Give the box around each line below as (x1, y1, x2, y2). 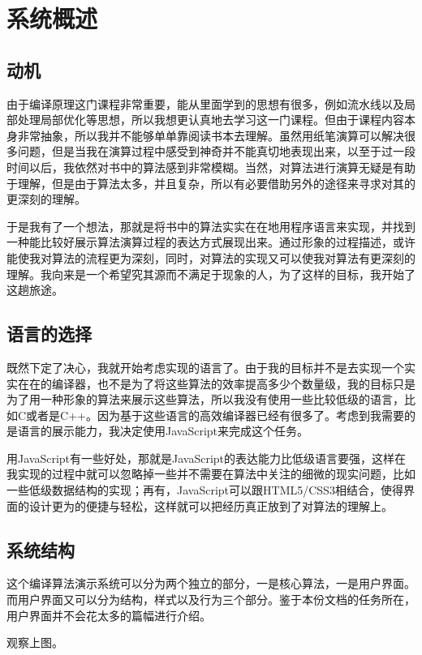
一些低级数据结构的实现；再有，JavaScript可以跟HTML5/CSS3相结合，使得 (6, 482, 403, 499)
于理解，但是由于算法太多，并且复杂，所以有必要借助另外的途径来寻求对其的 (6, 174, 416, 191)
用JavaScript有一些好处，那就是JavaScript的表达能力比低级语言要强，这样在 (6, 449, 407, 466)
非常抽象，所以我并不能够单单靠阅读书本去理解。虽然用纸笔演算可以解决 (17, 126, 404, 143)
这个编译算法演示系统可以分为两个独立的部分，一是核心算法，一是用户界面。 (6, 575, 416, 592)
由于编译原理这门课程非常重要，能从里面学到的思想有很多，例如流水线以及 (6, 95, 404, 112)
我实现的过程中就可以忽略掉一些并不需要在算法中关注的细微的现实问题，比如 (6, 465, 416, 482)
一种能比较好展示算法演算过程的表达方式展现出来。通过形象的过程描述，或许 (6, 233, 416, 250)
